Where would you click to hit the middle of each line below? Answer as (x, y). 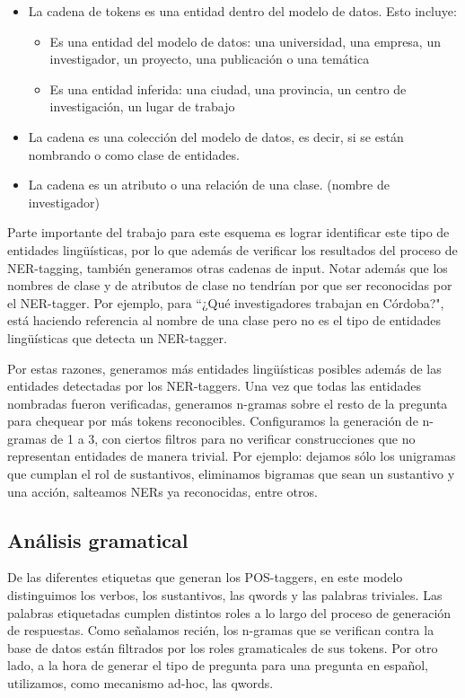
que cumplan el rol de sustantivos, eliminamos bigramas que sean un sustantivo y (231, 474)
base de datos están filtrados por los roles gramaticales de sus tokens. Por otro (223, 647)
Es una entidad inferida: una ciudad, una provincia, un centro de (228, 88)
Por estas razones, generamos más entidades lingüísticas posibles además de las (224, 368)
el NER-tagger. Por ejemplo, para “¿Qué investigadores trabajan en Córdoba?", (226, 302)
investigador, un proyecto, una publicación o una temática (210, 59)
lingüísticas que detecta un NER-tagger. (117, 337)
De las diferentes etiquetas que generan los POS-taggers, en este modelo (205, 577)
